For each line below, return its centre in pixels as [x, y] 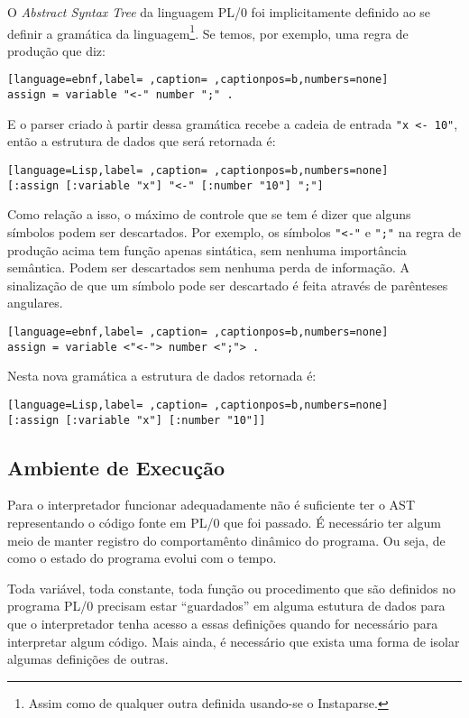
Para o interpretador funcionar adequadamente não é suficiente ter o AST [212, 505]
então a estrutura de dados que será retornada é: [142, 141]
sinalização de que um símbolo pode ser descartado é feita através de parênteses [228, 285]
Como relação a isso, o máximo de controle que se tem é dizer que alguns [209, 214]
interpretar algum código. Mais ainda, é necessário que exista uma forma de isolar [234, 641]
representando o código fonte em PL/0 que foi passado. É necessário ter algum [224, 522]
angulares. [35, 303]
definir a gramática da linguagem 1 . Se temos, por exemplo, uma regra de [208, 32]
